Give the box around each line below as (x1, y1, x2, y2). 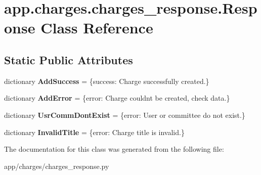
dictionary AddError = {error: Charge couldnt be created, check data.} (4, 93, 230, 103)
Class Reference (40, 17, 153, 38)
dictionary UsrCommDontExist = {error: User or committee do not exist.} (4, 109, 245, 120)
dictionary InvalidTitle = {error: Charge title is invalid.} (4, 126, 185, 137)
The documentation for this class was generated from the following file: (4, 144, 224, 154)
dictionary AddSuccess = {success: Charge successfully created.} (4, 75, 209, 86)
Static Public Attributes (4, 52, 133, 67)
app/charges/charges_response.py (4, 160, 109, 171)
